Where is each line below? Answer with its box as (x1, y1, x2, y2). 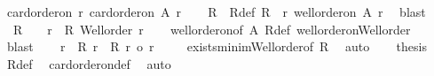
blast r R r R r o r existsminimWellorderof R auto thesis (6, 37, 427, 56)
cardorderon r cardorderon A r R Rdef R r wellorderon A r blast (6, 3, 426, 20)
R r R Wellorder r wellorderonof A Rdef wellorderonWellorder (12, 19, 411, 38)
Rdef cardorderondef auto (6, 54, 171, 72)
